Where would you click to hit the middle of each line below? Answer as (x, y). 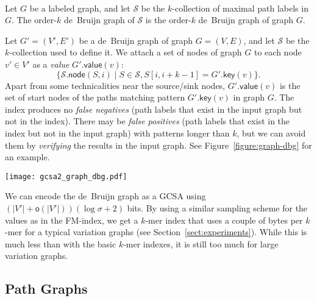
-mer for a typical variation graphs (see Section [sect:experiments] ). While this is (156, 232)
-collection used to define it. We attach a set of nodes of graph (126, 52)
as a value (51, 64)
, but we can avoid (271, 133)
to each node (278, 52)
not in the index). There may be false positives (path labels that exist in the (148, 121)
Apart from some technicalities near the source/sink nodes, (115, 85)
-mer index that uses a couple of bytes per (224, 220)
